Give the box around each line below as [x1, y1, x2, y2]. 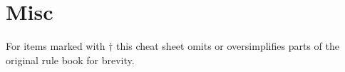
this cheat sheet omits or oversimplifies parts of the [116, 38, 339, 53]
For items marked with [6, 38, 105, 53]
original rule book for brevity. [6, 52, 135, 67]
